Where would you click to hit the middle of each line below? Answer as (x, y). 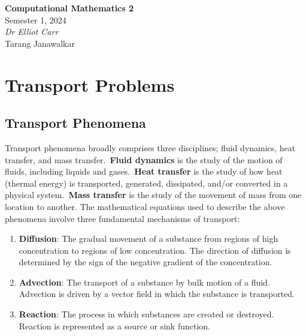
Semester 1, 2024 (36, 19)
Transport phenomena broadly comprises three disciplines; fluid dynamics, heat (150, 147)
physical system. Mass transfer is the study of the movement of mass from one (153, 195)
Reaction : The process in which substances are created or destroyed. (146, 314)
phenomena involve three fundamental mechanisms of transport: (122, 218)
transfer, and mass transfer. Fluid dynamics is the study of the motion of (144, 159)
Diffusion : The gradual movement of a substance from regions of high (149, 238)
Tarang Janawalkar (40, 43)
